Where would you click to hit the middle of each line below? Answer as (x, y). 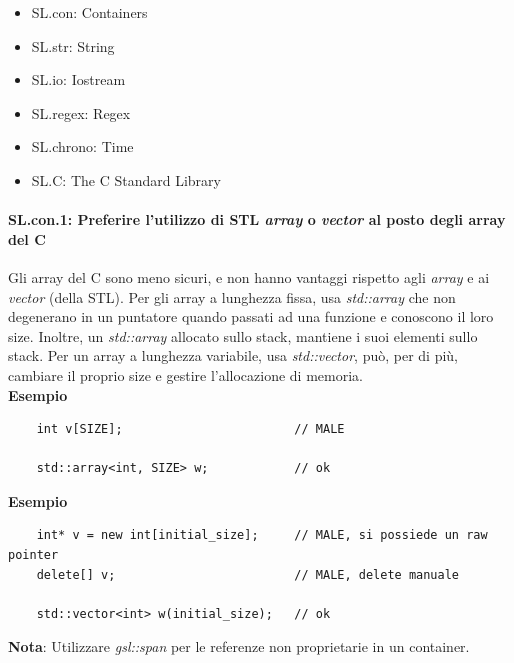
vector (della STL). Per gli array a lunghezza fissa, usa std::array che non (232, 296)
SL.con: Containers (89, 12)
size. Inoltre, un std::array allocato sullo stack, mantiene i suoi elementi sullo (243, 335)
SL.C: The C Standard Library (126, 179)
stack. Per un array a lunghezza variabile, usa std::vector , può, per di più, (233, 355)
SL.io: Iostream (78, 79)
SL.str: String (73, 45)
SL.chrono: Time (82, 146)
